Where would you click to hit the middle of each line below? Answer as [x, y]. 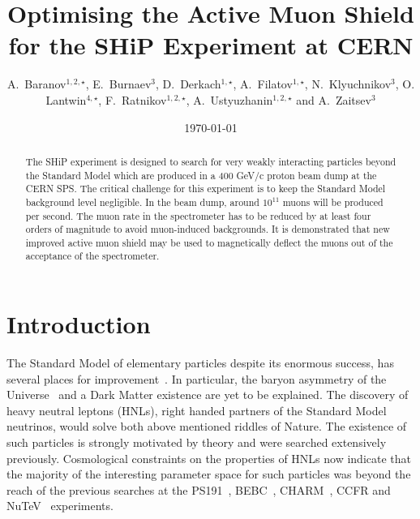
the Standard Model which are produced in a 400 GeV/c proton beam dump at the [201, 175]
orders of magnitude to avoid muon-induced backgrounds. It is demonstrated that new [208, 229]
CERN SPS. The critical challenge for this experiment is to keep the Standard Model [206, 189]
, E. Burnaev [118, 84]
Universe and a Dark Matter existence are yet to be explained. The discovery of [208, 395]
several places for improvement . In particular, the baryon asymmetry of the [197, 378]
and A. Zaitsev [334, 99]
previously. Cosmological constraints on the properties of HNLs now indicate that [209, 458]
